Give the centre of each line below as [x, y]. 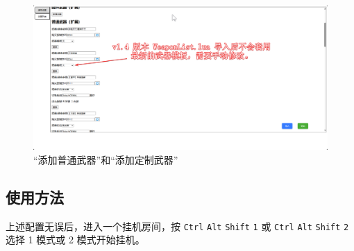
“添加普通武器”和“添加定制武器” [106, 159]
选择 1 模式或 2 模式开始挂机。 [75, 240]
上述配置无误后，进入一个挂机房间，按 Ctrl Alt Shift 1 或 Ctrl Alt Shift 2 [177, 226]
